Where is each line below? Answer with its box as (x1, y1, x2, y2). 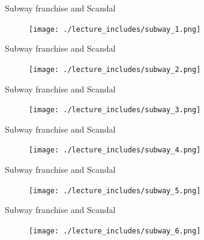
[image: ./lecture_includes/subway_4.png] (29, 146, 201, 155)
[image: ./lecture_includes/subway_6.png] (29, 226, 201, 235)
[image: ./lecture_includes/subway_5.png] (29, 186, 201, 195)
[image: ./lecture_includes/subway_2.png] (29, 65, 201, 74)
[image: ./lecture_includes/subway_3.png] (29, 106, 201, 115)
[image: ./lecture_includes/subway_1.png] (29, 25, 201, 34)
